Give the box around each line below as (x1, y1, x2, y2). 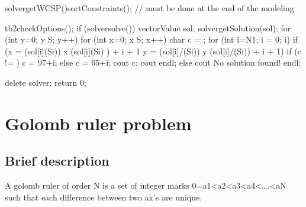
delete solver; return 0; (5, 76, 86, 88)
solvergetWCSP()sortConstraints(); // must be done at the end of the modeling (5, 2, 294, 14)
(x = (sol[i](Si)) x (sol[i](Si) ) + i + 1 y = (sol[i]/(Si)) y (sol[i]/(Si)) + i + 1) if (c (5, 44, 301, 57)
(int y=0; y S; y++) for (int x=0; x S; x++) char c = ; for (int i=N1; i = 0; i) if (5, 33, 298, 46)
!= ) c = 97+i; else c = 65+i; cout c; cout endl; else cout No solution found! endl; (5, 56, 301, 69)
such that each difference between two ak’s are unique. (5, 190, 202, 203)
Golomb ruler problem (5, 111, 192, 135)
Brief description (5, 151, 109, 170)
